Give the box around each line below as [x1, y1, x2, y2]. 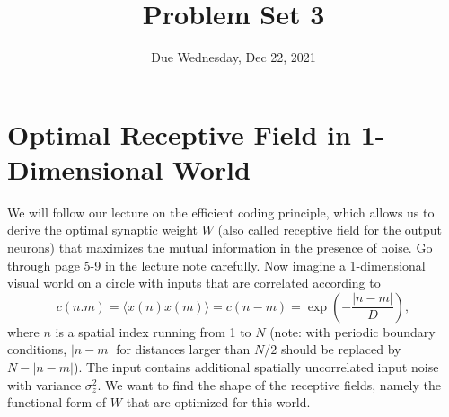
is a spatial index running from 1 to [55, 322, 251, 341]
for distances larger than [116, 340, 251, 359]
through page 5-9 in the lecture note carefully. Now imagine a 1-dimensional [7, 255, 426, 274]
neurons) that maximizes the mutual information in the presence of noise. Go [7, 238, 433, 257]
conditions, [7, 340, 67, 359]
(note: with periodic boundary [269, 322, 436, 341]
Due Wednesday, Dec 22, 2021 [151, 48, 316, 67]
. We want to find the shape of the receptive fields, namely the [97, 375, 441, 394]
